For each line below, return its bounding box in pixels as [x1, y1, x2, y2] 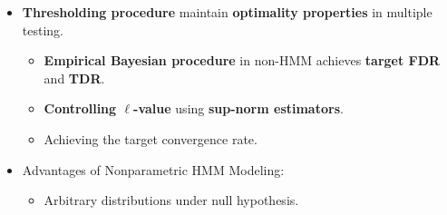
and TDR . [44, 68, 105, 87]
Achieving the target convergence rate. [44, 129, 258, 148]
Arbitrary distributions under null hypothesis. [44, 191, 299, 210]
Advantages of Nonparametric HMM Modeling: [22, 160, 285, 179]
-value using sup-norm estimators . [133, 99, 344, 118]
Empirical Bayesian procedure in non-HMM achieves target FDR [44, 51, 441, 70]
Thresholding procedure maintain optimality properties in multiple [22, 3, 432, 21]
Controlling [44, 99, 117, 118]
